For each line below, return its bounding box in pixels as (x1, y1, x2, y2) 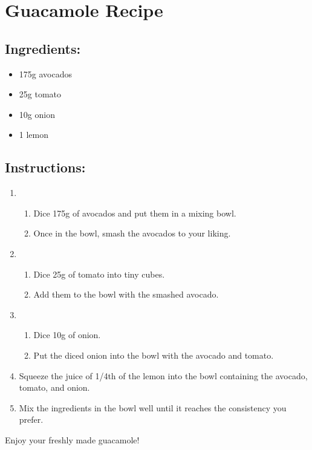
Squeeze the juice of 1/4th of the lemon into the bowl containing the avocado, (19, 369, 308, 382)
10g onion (19, 108, 55, 120)
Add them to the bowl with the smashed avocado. (33, 288, 219, 301)
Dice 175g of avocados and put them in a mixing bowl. (33, 206, 236, 219)
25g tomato (19, 88, 62, 100)
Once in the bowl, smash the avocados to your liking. (33, 227, 231, 240)
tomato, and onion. (19, 381, 90, 394)
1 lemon (19, 128, 49, 141)
